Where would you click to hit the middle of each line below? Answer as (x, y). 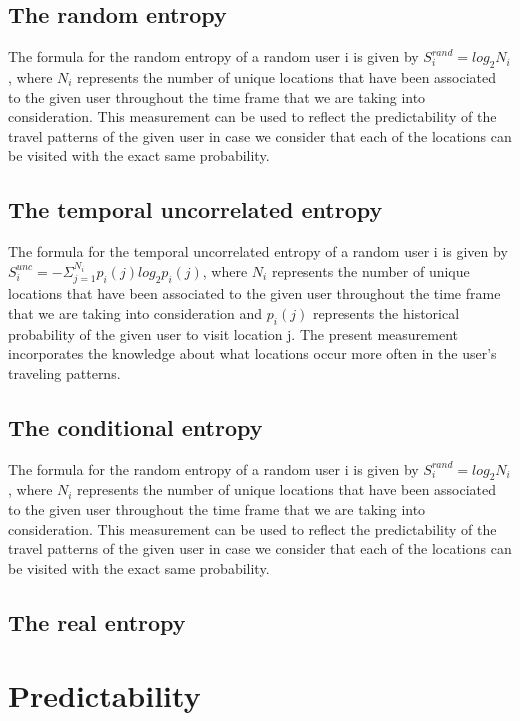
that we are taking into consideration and (135, 312)
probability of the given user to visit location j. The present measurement (233, 333)
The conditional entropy (135, 426)
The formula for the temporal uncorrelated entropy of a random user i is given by (258, 251)
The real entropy (97, 621)
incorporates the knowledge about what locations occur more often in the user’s (252, 353)
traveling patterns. (64, 372)
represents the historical (386, 312)
